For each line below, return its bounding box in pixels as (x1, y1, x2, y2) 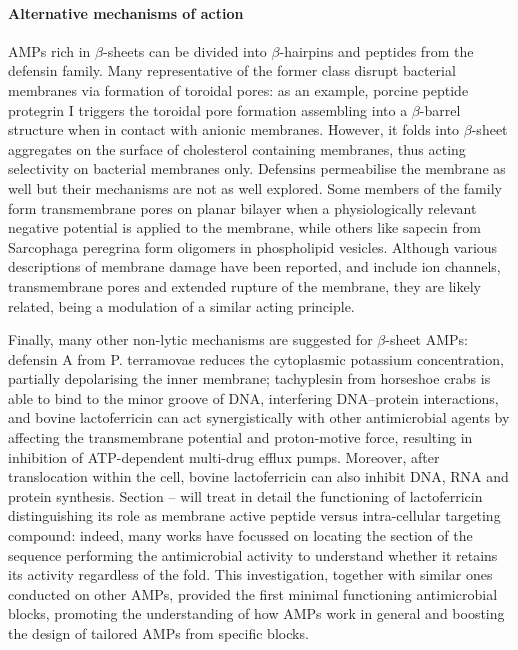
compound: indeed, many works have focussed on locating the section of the (8, 525, 473, 546)
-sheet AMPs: (385, 329, 469, 350)
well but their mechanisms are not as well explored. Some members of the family (8, 177, 502, 198)
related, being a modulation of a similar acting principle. (8, 295, 355, 316)
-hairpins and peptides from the (279, 40, 474, 61)
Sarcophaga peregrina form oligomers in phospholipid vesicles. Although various (8, 236, 498, 257)
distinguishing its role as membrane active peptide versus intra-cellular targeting (8, 505, 501, 526)
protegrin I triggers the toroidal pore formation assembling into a (8, 99, 408, 120)
